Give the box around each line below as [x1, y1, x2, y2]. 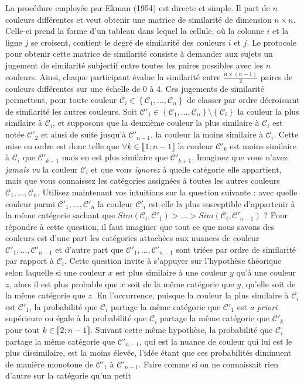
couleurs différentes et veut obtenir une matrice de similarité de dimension [5, 13, 272, 25]
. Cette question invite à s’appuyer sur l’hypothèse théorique [64, 255, 282, 267]
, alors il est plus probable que [9, 277, 118, 290]
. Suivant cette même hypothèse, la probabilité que [90, 324, 273, 336]
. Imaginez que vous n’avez [192, 151, 288, 163]
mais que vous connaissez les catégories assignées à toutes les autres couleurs [5, 174, 280, 187]
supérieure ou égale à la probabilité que [5, 312, 147, 324]
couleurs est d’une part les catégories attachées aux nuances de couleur [5, 232, 259, 244]
